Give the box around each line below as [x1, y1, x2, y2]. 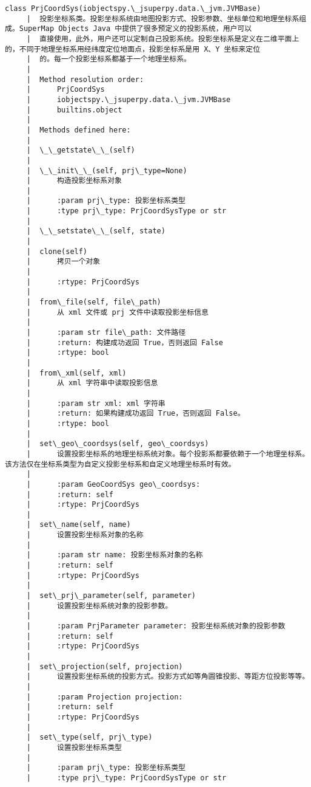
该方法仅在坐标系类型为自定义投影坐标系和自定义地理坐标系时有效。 [5, 459, 236, 469]
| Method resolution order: [26, 75, 144, 84]
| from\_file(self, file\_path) [26, 298, 161, 307]
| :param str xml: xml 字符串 [26, 399, 166, 408]
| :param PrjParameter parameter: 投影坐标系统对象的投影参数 [26, 622, 286, 631]
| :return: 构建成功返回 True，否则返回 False [26, 338, 223, 347]
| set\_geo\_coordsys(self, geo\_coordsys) [26, 439, 209, 448]
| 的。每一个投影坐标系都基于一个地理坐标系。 [26, 55, 191, 64]
